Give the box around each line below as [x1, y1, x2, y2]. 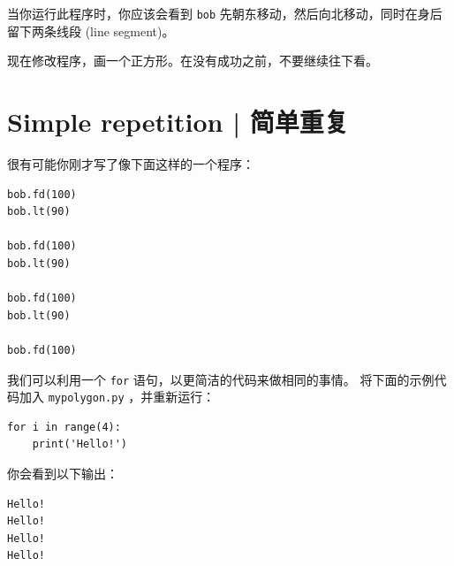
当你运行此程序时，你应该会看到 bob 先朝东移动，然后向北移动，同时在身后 [7, 4, 443, 22]
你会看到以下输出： [7, 464, 118, 482]
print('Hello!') [32, 438, 128, 451]
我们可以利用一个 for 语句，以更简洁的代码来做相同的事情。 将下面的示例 [7, 370, 435, 388]
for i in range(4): [7, 420, 121, 433]
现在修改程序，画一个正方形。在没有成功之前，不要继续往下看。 [7, 51, 378, 70]
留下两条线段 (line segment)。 [7, 21, 175, 40]
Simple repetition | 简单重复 [7, 103, 349, 140]
